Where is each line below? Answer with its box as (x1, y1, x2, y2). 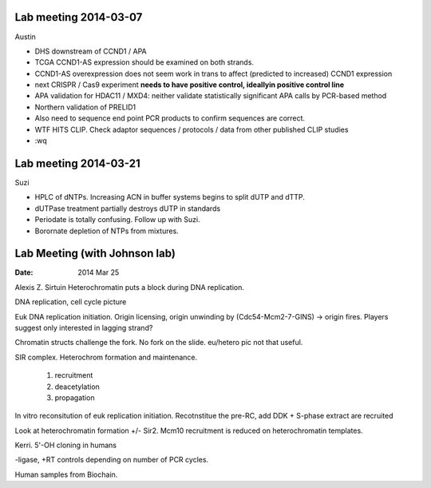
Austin (14, 32, 36, 42)
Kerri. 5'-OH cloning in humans (14, 440, 117, 450)
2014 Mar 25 (77, 268, 120, 277)
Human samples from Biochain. (14, 470, 118, 479)
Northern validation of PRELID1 (34, 102, 136, 112)
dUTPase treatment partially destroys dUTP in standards (34, 204, 221, 213)
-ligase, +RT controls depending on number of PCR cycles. (14, 455, 209, 465)
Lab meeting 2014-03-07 (14, 10, 143, 24)
